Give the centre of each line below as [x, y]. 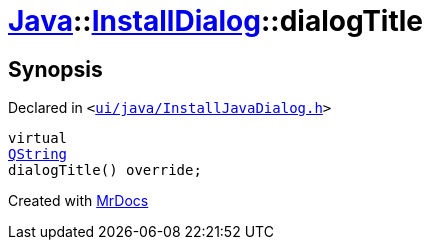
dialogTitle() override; [105, 170]
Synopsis [55, 69]
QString [38, 154]
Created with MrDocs [78, 201]
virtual [38, 138]
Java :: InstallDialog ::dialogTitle [216, 21]
